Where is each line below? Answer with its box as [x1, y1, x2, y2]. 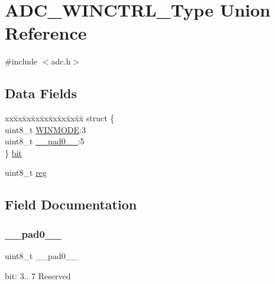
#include [5, 55, 38, 67]
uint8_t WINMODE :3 [5, 123, 86, 135]
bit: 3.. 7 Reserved [5, 269, 71, 282]
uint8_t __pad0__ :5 [5, 135, 85, 147]
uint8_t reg [5, 166, 47, 179]
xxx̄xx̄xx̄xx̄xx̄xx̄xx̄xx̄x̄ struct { [5, 112, 115, 124]
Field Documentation [5, 195, 137, 214]
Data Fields [5, 84, 77, 102]
